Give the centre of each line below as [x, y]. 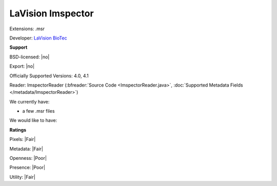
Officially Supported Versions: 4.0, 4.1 [49, 76]
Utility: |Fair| [22, 177]
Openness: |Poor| [28, 158]
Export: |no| [22, 66]
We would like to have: [33, 120]
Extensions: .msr [27, 29]
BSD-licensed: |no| [29, 57]
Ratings [18, 130]
